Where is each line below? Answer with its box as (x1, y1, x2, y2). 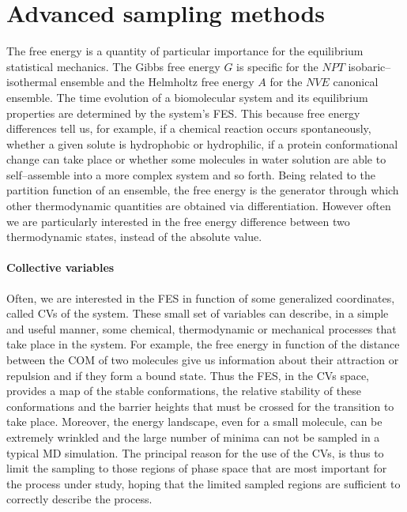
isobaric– (348, 58, 391, 74)
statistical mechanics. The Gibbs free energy (6, 58, 220, 74)
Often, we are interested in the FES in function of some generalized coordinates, (6, 289, 395, 306)
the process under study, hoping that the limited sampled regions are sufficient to (6, 475, 401, 491)
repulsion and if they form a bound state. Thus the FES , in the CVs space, (6, 367, 370, 383)
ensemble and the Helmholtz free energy (60, 73, 254, 90)
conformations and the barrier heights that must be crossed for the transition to (6, 397, 394, 414)
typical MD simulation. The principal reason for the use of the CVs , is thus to (6, 444, 384, 461)
